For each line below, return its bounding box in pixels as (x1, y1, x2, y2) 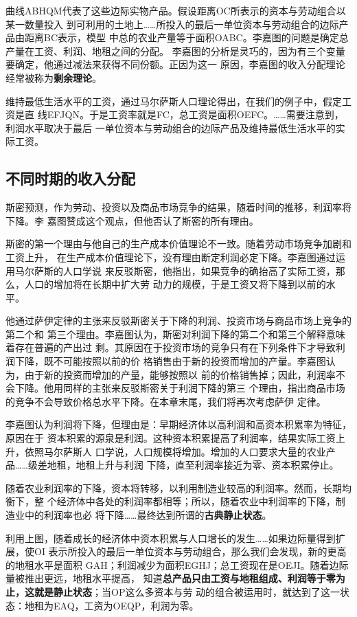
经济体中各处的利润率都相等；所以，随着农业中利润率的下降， (56, 494, 336, 508)
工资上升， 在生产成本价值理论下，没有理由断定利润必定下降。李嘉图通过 (5, 249, 336, 264)
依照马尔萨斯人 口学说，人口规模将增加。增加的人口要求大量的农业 (24, 444, 326, 458)
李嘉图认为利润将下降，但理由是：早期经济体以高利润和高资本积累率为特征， (5, 417, 352, 431)
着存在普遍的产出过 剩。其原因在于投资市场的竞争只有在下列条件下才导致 (5, 340, 336, 355)
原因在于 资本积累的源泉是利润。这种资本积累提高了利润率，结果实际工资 (5, 431, 336, 445)
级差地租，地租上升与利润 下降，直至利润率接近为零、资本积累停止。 (27, 458, 339, 472)
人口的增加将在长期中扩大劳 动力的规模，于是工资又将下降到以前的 (24, 277, 326, 291)
